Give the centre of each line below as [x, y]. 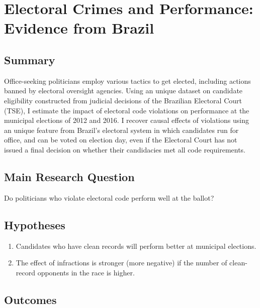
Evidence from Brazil [79, 28]
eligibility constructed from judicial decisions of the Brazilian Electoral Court [123, 100]
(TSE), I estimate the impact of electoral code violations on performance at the [127, 110]
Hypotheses [35, 224]
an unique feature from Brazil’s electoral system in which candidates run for [121, 130]
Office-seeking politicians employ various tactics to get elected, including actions [127, 81]
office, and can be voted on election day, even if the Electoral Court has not [121, 140]
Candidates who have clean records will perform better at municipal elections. [136, 246]
